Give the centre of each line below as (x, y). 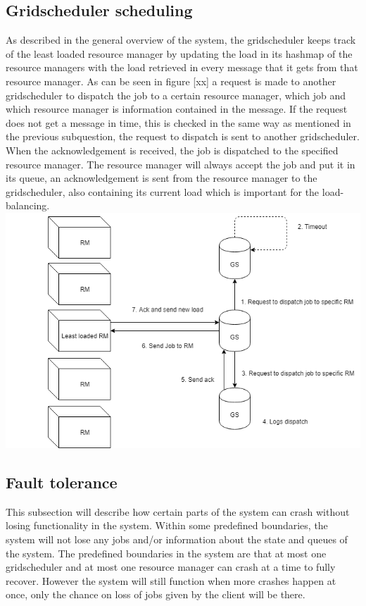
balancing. (28, 205)
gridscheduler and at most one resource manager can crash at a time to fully (171, 567)
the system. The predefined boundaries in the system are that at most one (166, 553)
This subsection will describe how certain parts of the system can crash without (178, 511)
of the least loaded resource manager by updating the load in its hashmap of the (179, 53)
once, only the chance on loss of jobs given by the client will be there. (156, 594)
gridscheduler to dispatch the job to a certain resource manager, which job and (176, 95)
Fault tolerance (62, 482)
